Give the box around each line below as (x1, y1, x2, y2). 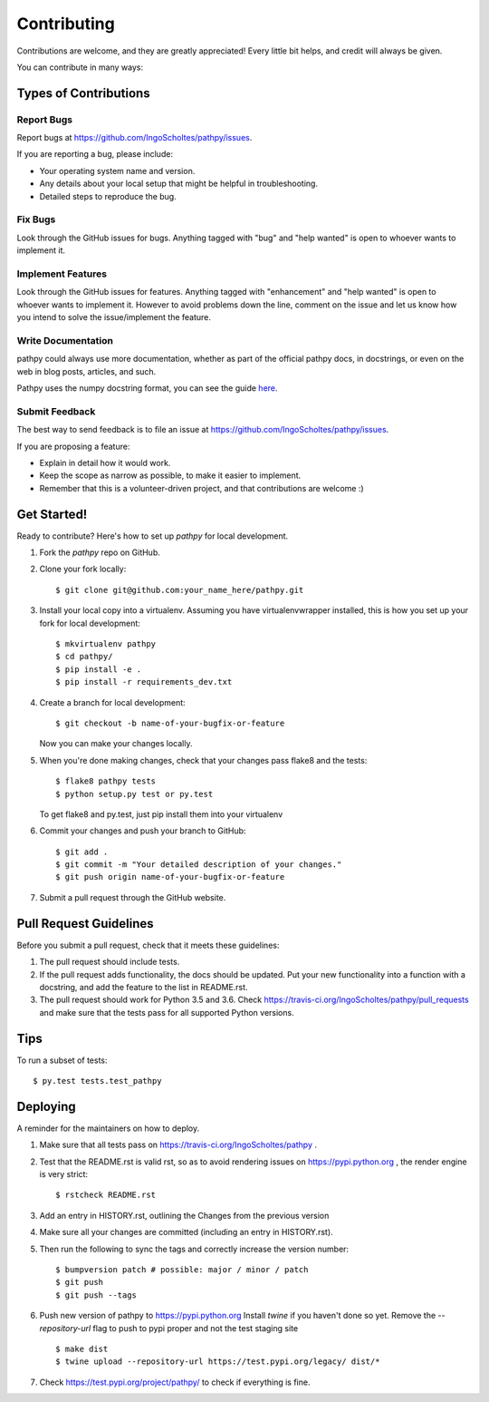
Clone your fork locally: (39, 563, 127, 575)
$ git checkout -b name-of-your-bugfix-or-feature (55, 717, 285, 728)
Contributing (16, 14, 115, 34)
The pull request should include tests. (39, 957, 180, 968)
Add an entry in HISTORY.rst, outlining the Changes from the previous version (39, 1210, 330, 1221)
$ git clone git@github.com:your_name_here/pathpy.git (55, 585, 304, 595)
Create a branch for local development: (39, 696, 186, 707)
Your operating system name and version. (39, 165, 196, 176)
